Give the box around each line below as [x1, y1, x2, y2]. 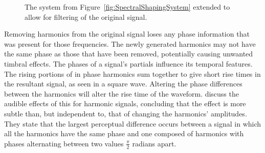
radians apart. [132, 138, 176, 148]
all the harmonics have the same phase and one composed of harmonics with [4, 128, 244, 139]
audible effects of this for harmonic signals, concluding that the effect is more [4, 98, 246, 109]
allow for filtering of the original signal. [25, 11, 147, 22]
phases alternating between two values [4, 138, 124, 148]
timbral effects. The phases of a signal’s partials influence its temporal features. [4, 58, 253, 69]
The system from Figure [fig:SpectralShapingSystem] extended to [25, 2, 230, 12]
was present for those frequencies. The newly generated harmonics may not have [4, 38, 256, 49]
